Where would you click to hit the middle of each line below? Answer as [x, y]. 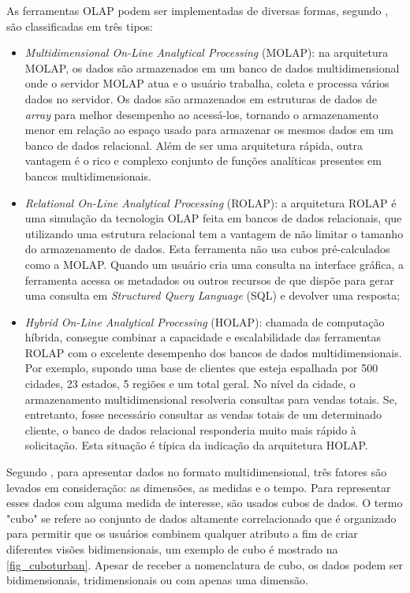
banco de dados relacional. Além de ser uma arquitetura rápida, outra [194, 145]
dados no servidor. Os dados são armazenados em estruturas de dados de [201, 98]
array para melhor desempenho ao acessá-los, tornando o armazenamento [201, 114]
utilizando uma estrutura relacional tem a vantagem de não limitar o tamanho [214, 233]
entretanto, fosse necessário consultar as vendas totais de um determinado [203, 414]
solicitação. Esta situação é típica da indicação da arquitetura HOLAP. [196, 445]
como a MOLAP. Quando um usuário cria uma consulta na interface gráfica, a [214, 264]
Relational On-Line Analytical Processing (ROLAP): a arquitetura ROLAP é [211, 202]
